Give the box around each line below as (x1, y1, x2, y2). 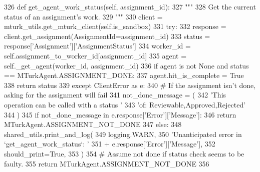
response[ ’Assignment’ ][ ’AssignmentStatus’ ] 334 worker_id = (4, 40, 191, 51)
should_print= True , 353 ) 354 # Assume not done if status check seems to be (4, 148, 244, 158)
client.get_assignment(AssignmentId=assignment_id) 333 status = (4, 30, 210, 41)
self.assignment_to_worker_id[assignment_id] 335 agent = (4, 50, 187, 60)
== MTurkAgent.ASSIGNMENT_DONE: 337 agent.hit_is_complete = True (4, 70, 244, 80)
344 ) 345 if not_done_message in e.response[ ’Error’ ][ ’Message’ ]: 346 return (4, 109, 236, 119)
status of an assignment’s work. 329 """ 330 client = (4, 11, 163, 21)
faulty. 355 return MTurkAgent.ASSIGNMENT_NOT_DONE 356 (4, 158, 209, 168)
